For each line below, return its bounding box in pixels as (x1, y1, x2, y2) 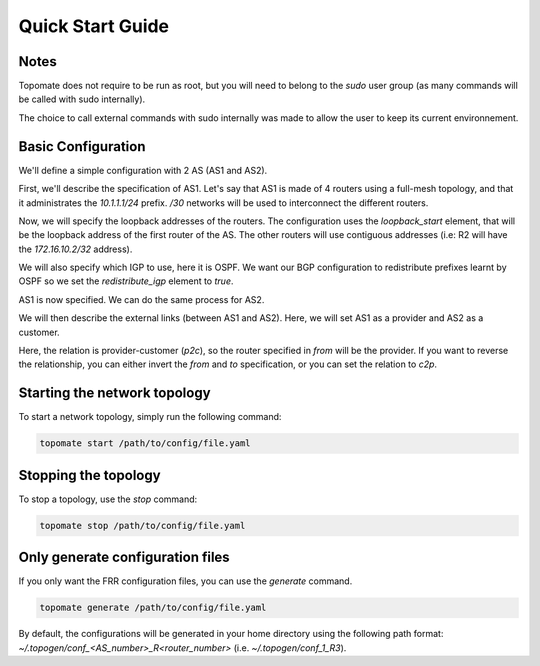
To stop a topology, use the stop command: (18, 493, 198, 505)
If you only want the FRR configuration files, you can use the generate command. (18, 575, 353, 587)
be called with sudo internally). (18, 93, 146, 105)
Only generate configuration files (18, 549, 230, 566)
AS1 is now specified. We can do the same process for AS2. (18, 293, 265, 305)
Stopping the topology (18, 466, 161, 484)
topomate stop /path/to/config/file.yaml (39, 520, 246, 531)
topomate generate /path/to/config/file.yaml (39, 602, 267, 614)
